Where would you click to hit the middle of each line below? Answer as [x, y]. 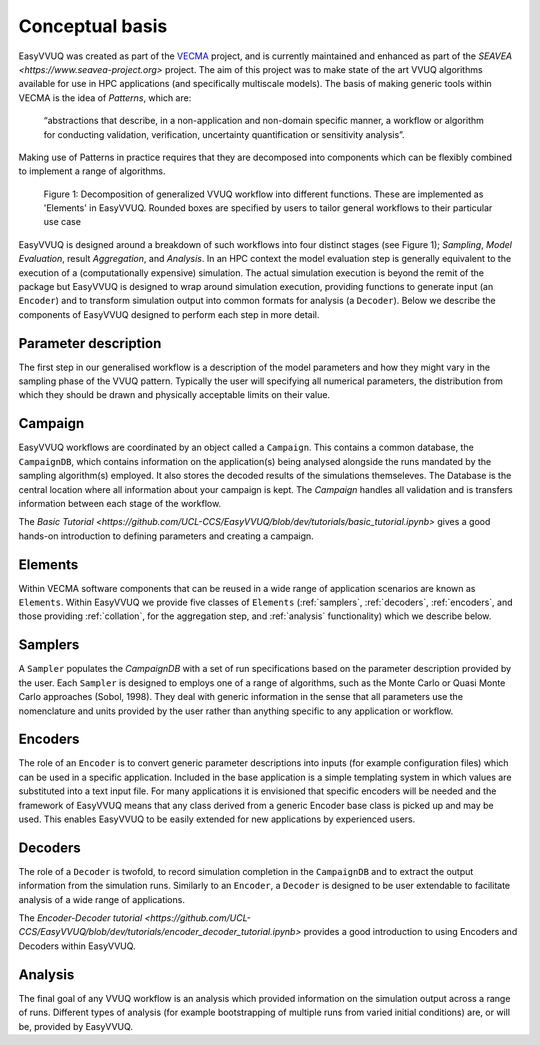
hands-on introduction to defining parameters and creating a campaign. [166, 536]
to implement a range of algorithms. [92, 171]
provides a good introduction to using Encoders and [410, 932]
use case [62, 222]
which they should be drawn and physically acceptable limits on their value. [174, 395]
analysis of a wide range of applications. [101, 899]
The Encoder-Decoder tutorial [80, 918]
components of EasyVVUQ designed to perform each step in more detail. [169, 314]
